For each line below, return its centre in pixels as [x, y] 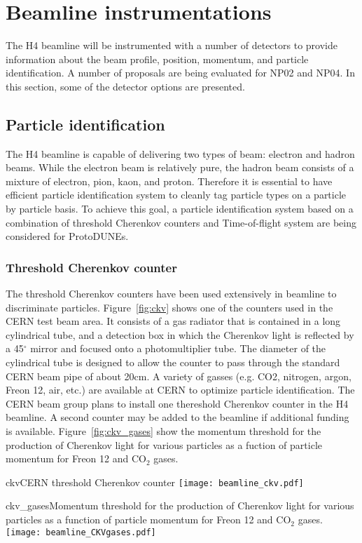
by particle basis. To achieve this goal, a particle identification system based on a [180, 209]
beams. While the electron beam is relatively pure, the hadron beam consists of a [180, 167]
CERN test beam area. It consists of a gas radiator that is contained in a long [173, 321]
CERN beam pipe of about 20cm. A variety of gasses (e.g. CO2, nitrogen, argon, [179, 376]
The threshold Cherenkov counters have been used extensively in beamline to [171, 294]
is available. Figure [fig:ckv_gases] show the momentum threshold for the [163, 431]
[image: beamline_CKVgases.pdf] [81, 532]
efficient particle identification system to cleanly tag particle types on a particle [176, 195]
